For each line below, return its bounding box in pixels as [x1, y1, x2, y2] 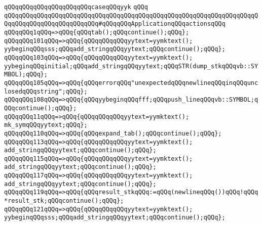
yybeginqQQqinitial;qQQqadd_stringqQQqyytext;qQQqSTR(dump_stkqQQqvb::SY [4, 62, 258, 70]
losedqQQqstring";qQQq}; [4, 87, 88, 95]
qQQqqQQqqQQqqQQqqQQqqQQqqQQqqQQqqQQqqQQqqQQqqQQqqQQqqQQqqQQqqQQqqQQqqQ [4, 12, 258, 19]
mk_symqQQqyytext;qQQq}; [4, 121, 88, 129]
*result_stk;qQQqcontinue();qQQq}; [4, 197, 124, 205]
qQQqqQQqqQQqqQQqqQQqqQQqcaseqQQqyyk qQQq [4, 4, 148, 11]
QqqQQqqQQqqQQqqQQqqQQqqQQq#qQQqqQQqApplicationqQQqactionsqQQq [4, 20, 226, 28]
